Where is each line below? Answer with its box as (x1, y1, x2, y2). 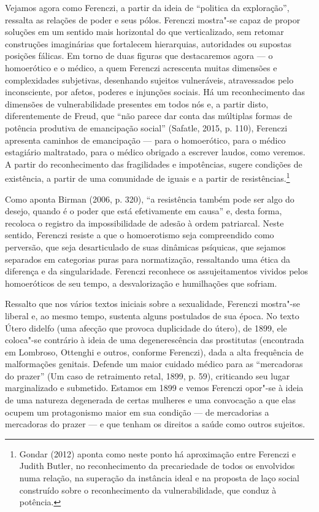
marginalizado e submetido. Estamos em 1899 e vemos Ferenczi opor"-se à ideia (5, 381, 304, 394)
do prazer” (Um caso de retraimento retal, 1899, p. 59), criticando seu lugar (5, 369, 290, 382)
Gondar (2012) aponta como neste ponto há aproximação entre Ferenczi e (19, 447, 296, 460)
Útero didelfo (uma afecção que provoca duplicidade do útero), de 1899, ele (5, 321, 287, 334)
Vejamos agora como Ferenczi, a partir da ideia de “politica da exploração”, (5, 1, 290, 14)
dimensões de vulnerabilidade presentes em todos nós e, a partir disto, (5, 97, 269, 110)
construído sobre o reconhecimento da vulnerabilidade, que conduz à (19, 483, 277, 496)
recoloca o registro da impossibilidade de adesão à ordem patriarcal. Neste (5, 216, 284, 229)
